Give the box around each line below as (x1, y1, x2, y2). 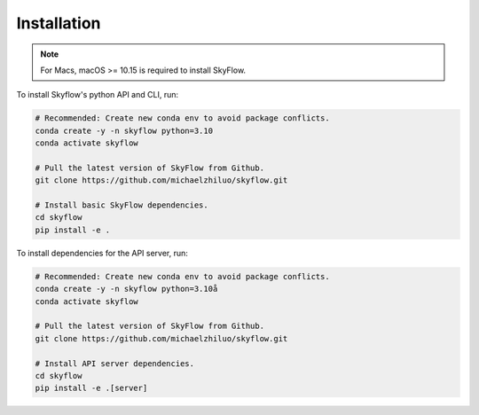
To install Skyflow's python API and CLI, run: (16, 90, 179, 100)
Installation (16, 13, 101, 33)
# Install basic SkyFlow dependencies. (35, 200, 208, 210)
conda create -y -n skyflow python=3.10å (35, 284, 218, 294)
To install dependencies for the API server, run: (16, 247, 188, 258)
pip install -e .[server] (35, 383, 148, 394)
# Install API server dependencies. (35, 358, 195, 368)
